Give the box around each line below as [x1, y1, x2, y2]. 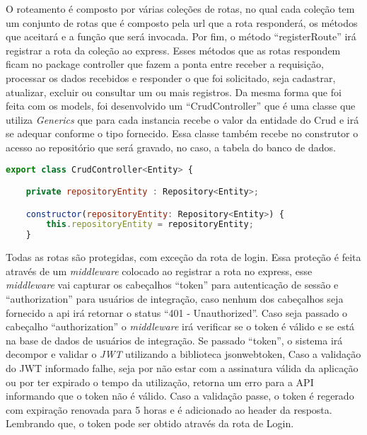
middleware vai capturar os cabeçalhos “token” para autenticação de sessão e [6, 277, 339, 292]
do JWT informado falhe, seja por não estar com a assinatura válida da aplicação [6, 360, 359, 375]
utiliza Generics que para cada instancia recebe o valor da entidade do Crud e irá [6, 112, 359, 127]
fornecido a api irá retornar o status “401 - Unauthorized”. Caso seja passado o [6, 305, 347, 320]
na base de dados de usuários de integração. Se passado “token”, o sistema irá [6, 332, 343, 347]
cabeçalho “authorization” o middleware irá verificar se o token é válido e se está [6, 319, 355, 334]
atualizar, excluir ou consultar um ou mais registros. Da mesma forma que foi [6, 84, 342, 99]
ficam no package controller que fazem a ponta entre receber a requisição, [6, 57, 324, 71]
